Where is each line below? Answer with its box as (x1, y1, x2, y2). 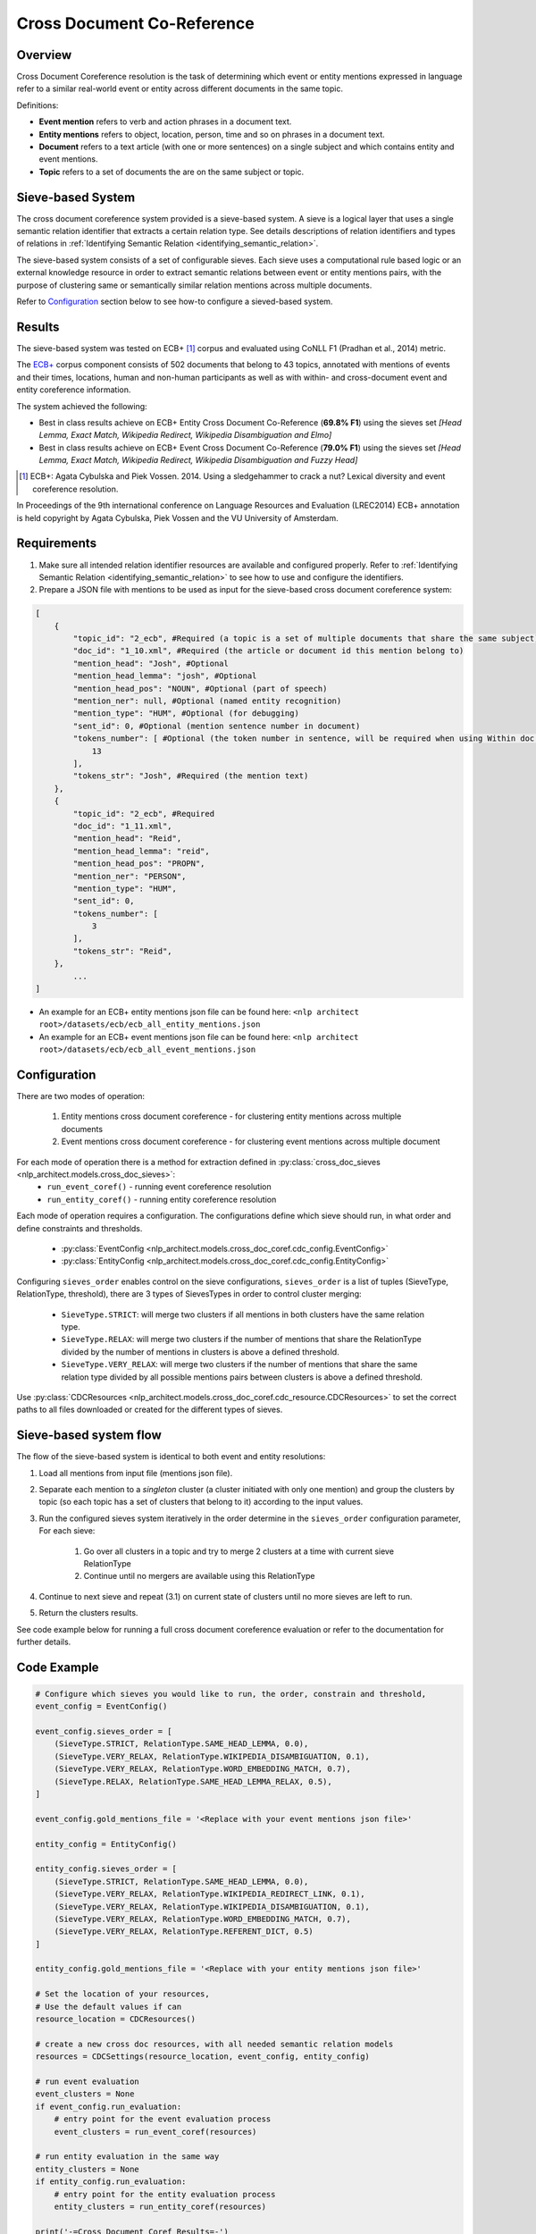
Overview (16, 47, 72, 63)
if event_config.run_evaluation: (35, 2101, 182, 2112)
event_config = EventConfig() (35, 1701, 168, 1711)
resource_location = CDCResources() (35, 2014, 197, 2024)
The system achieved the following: (16, 400, 147, 411)
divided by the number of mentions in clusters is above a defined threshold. (61, 1346, 339, 1357)
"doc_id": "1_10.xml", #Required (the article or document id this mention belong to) (72, 646, 465, 656)
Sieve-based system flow (16, 1428, 163, 1443)
